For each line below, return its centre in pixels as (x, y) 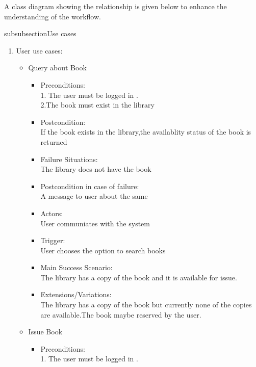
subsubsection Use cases (40, 33)
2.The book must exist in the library (97, 105)
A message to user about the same (94, 196)
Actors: (52, 213)
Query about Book (57, 68)
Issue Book (45, 332)
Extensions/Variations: (76, 294)
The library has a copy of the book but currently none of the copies (146, 305)
